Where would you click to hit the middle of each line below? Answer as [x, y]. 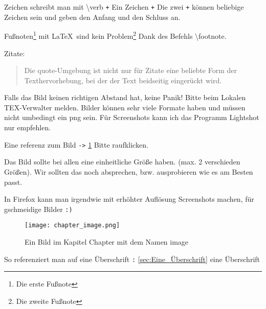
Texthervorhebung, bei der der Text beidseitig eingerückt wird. [123, 80]
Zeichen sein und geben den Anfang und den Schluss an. [92, 17]
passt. [13, 182]
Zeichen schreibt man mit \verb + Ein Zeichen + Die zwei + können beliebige [124, 7]
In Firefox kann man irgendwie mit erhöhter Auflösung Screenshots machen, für [129, 199]
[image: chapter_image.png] [72, 225]
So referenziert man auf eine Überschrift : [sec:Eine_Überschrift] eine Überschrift [132, 259]
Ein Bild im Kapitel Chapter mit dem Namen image [107, 242]
